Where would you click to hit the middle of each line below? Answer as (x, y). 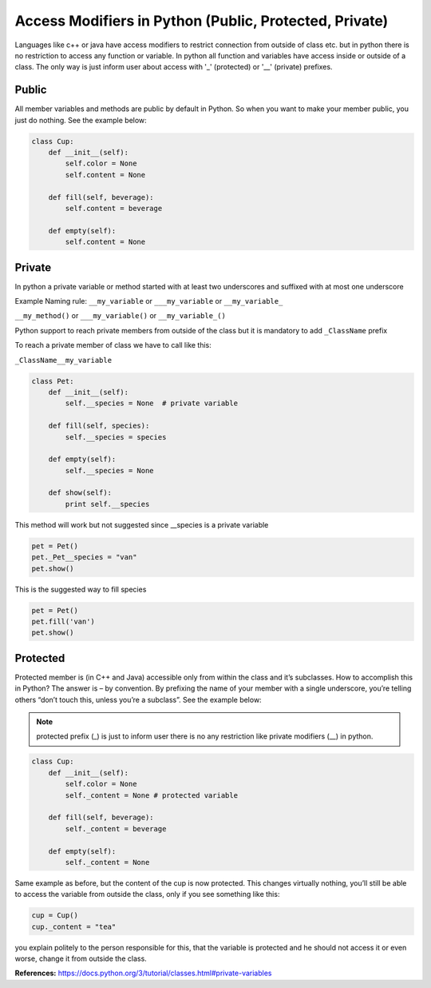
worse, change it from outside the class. (81, 958)
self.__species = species (116, 437)
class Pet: (53, 381)
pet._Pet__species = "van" (84, 557)
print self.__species (107, 504)
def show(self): (80, 493)
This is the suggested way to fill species (81, 589)
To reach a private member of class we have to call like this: (113, 345)
